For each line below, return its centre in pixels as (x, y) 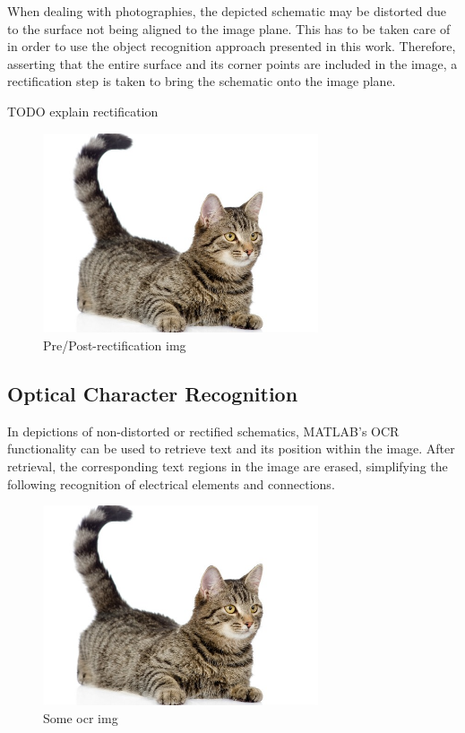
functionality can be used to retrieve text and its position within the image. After (231, 448)
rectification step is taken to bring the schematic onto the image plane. (202, 81)
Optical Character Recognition (153, 393)
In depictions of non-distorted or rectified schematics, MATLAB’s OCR (203, 431)
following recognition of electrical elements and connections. (171, 483)
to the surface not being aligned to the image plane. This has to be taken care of (229, 28)
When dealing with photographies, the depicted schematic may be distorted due (227, 11)
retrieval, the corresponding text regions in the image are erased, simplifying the (228, 466)
